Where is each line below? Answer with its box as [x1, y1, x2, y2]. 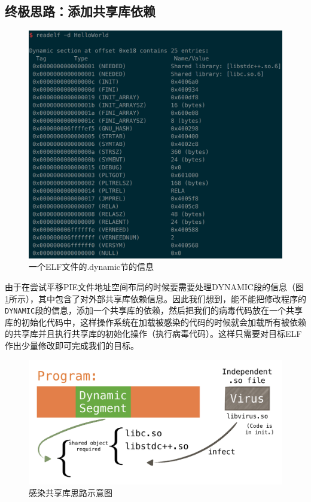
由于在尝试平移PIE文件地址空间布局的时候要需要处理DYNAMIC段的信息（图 [5, 280, 304, 293]
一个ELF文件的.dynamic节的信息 [29, 260, 154, 273]
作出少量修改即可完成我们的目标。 [5, 339, 139, 351]
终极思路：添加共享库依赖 [5, 2, 155, 20]
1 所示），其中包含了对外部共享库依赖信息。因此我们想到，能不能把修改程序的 [5, 292, 306, 305]
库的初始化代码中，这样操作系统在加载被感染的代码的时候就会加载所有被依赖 [5, 315, 306, 328]
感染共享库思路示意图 [29, 486, 112, 499]
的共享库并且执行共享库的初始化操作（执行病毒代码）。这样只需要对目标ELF [5, 327, 302, 340]
